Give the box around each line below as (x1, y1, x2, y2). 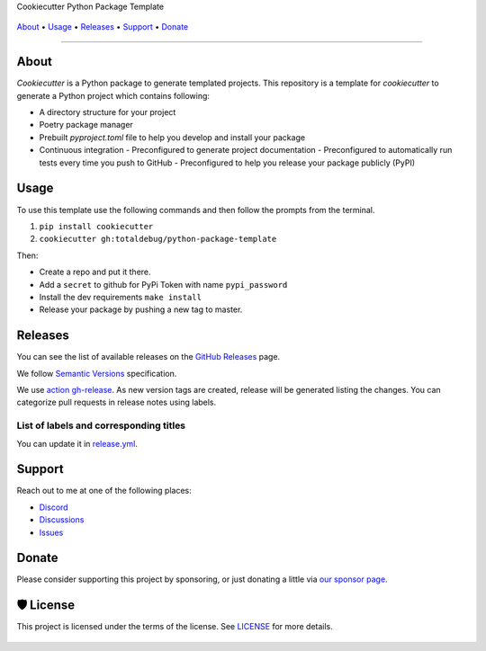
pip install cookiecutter (39, 221, 154, 231)
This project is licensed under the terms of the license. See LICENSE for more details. (16, 621, 333, 632)
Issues (39, 527, 64, 538)
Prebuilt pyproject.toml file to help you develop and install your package (39, 131, 306, 143)
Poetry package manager (39, 120, 134, 130)
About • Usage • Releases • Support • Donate (16, 22, 189, 32)
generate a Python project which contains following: (16, 90, 211, 101)
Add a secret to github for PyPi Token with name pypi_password (39, 279, 288, 290)
